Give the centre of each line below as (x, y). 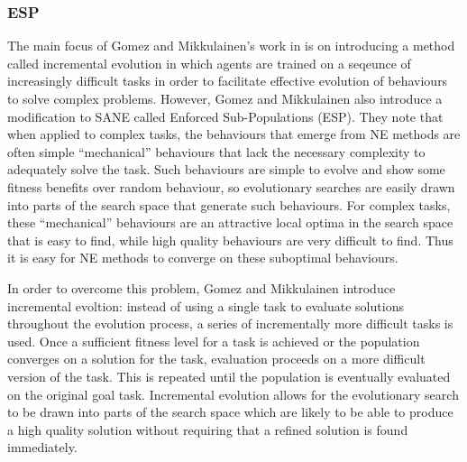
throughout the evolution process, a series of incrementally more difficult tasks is (230, 323)
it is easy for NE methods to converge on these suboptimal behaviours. (203, 258)
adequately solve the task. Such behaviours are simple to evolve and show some (226, 169)
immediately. (42, 447)
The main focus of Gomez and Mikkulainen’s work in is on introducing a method (231, 46)
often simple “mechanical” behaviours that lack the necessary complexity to (216, 151)
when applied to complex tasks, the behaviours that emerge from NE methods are (234, 134)
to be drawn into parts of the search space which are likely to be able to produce (230, 412)
